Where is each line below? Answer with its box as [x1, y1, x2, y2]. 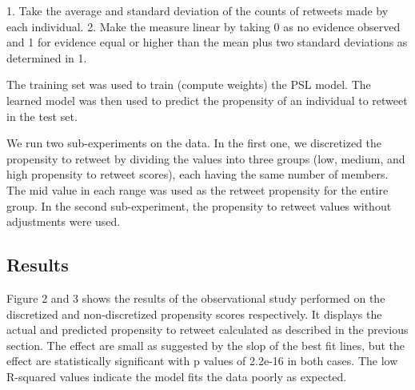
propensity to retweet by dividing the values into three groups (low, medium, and [6, 150, 405, 167]
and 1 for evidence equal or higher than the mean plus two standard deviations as [6, 34, 408, 50]
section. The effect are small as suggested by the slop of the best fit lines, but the [6, 336, 405, 353]
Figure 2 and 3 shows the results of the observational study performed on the [6, 289, 385, 306]
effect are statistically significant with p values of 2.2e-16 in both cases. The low [6, 352, 398, 369]
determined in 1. [6, 49, 87, 66]
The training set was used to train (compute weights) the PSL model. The [6, 76, 371, 93]
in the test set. [6, 107, 78, 124]
